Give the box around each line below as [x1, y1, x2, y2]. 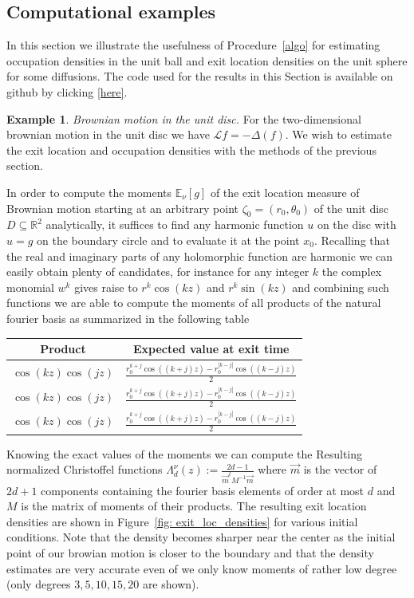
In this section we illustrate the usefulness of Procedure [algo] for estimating [6, 37, 380, 53]
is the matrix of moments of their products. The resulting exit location [21, 498, 367, 514]
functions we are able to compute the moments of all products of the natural [6, 294, 381, 311]
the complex [321, 263, 382, 280]
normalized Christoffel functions [6, 461, 163, 478]
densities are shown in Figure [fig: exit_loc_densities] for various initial [6, 513, 358, 529]
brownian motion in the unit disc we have [6, 126, 210, 143]
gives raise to [74, 278, 138, 295]
